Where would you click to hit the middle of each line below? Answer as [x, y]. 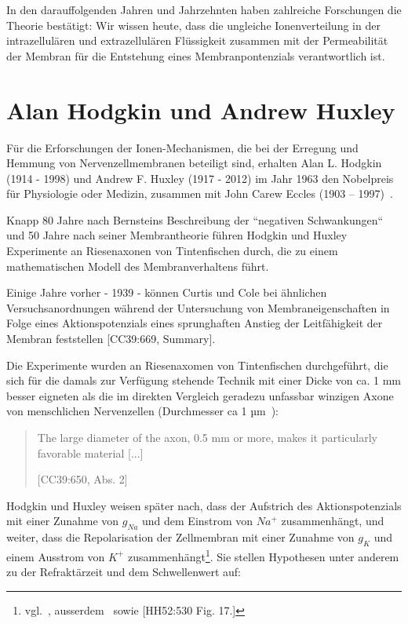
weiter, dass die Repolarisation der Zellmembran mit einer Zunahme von [180, 537]
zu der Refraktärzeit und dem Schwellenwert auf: [124, 572]
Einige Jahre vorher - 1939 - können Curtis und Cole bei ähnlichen [167, 292]
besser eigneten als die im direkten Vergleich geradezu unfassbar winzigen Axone [200, 395]
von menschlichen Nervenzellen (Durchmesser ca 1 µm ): [142, 411]
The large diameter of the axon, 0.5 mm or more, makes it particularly [207, 437]
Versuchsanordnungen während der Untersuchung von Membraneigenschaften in [198, 307]
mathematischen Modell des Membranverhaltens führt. [138, 266]
